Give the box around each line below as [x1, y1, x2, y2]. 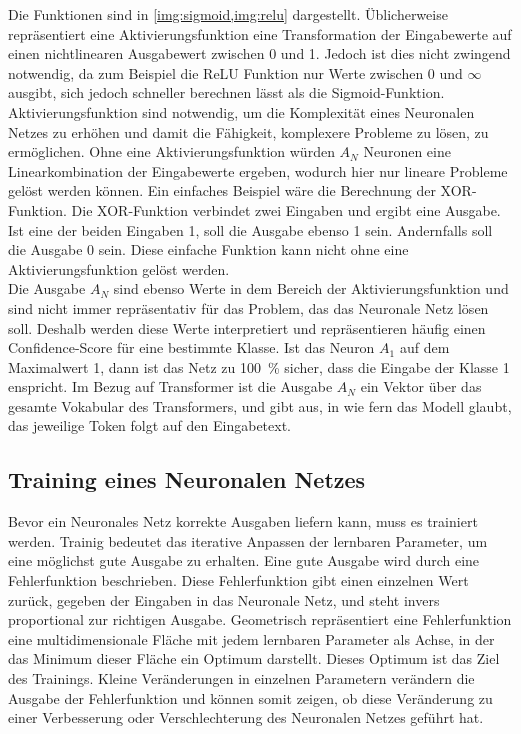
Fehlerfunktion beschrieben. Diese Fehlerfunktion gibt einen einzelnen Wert [8, 570, 469, 591]
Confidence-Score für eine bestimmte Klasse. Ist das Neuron [8, 337, 375, 358]
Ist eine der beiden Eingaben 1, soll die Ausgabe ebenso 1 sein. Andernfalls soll [8, 219, 493, 240]
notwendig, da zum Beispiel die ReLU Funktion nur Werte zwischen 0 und [8, 62, 463, 83]
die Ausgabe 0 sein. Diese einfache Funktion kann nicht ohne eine [8, 239, 409, 260]
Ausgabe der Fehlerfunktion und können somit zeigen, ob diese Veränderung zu [8, 687, 493, 708]
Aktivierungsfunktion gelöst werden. [8, 258, 230, 279]
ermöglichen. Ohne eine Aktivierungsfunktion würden [8, 141, 335, 162]
